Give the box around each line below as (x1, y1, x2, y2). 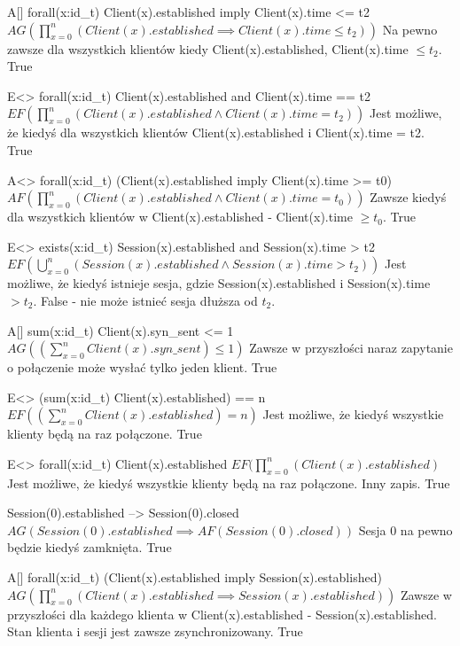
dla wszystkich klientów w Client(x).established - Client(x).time (7, 207, 353, 226)
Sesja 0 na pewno (358, 520, 453, 539)
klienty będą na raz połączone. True (7, 424, 202, 443)
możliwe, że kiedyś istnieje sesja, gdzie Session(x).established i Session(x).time (7, 274, 431, 292)
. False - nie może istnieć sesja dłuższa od (33, 291, 258, 309)
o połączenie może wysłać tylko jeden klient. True (7, 358, 277, 377)
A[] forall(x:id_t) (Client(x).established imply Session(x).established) (7, 568, 382, 587)
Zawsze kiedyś (370, 188, 447, 206)
